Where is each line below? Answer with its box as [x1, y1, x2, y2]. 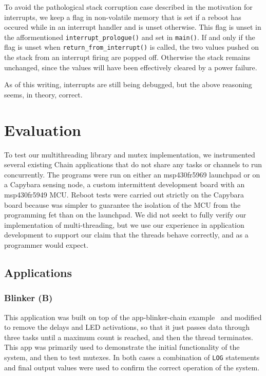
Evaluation [4, 119, 81, 140]
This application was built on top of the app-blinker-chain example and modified [4, 311, 262, 322]
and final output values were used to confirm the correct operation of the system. [4, 362, 260, 372]
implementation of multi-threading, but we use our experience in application [4, 219, 244, 230]
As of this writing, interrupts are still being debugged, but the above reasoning [4, 79, 252, 90]
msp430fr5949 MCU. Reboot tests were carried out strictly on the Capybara [4, 189, 244, 200]
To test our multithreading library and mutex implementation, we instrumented [4, 149, 255, 160]
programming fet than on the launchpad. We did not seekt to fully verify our [4, 209, 246, 220]
